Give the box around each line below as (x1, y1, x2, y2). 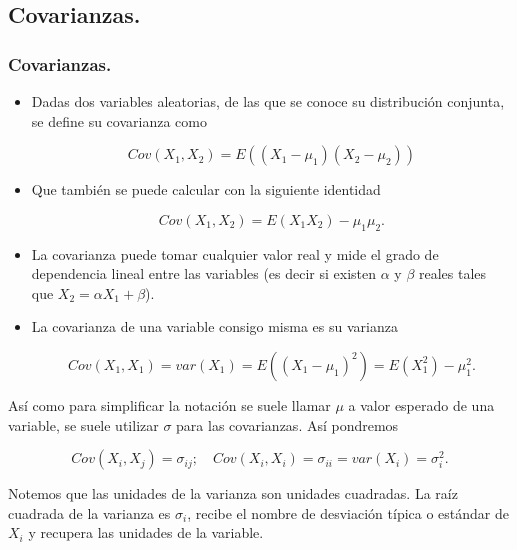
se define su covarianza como (31, 110, 207, 131)
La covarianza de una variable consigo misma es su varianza (31, 316, 398, 337)
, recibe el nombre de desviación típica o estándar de (187, 502, 510, 523)
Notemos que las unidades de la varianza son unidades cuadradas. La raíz (8, 483, 458, 504)
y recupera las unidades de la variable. (28, 522, 264, 543)
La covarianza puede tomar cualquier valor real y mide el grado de (31, 243, 439, 264)
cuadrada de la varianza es (8, 502, 171, 523)
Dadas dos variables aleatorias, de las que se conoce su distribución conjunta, (31, 91, 505, 111)
